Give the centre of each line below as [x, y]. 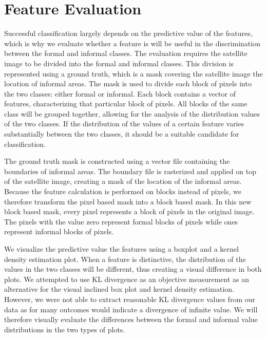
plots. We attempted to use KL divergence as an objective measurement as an [127, 279]
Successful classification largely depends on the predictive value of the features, [128, 33]
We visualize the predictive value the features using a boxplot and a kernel [121, 249]
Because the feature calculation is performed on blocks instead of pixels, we [123, 191]
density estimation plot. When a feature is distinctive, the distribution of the [125, 259]
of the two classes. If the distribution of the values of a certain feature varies [124, 124]
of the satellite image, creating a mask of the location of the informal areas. [123, 181]
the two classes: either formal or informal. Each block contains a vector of [120, 93]
